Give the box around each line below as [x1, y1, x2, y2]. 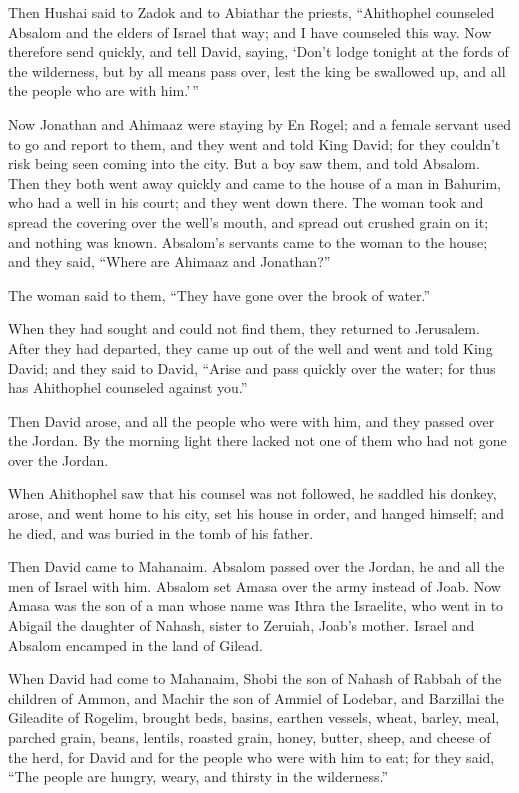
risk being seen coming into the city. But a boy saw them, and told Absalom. [8, 153, 480, 174]
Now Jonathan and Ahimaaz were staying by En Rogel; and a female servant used [8, 113, 511, 134]
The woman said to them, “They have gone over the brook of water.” [8, 284, 431, 305]
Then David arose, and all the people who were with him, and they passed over [8, 410, 495, 431]
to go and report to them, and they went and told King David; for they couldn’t [8, 133, 501, 154]
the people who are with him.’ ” [8, 80, 199, 101]
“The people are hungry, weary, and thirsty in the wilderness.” [8, 766, 389, 787]
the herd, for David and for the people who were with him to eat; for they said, [8, 746, 495, 767]
